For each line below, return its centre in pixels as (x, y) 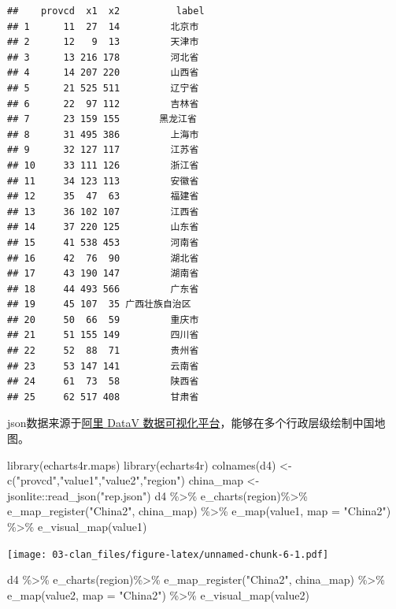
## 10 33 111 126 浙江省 (103, 165)
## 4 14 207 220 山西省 (103, 73)
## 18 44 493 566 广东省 (103, 289)
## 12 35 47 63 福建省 (103, 197)
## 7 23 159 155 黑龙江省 (102, 119)
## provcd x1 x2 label (106, 11)
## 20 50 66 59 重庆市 (103, 319)
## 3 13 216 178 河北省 (103, 57)
